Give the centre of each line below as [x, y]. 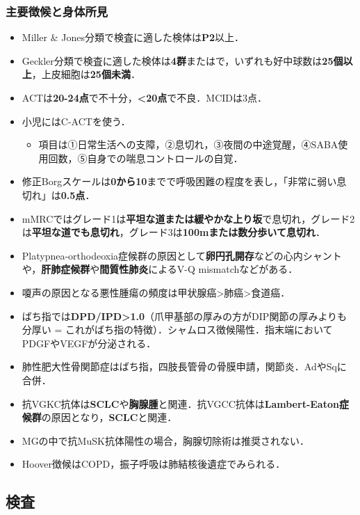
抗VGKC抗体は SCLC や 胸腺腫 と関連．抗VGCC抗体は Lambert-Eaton [180, 403]
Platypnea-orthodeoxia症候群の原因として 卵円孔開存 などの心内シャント [182, 255]
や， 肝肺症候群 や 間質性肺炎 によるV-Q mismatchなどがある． [160, 269]
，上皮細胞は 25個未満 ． [86, 74]
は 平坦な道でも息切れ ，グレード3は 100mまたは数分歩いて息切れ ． [173, 232]
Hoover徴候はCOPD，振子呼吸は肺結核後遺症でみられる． [154, 464]
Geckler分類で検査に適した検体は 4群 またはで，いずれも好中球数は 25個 [182, 60]
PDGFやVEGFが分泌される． [89, 343]
